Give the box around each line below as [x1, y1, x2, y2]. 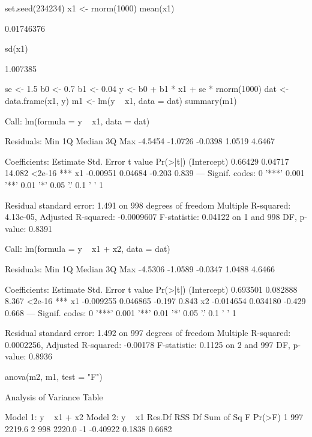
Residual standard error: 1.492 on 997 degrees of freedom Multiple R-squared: [5, 326, 291, 339]
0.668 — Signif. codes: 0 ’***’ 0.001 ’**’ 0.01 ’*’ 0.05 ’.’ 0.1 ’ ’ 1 [5, 306, 236, 319]
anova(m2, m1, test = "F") [5, 370, 103, 383]
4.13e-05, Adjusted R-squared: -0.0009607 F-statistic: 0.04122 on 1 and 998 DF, [5, 210, 297, 223]
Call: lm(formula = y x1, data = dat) [5, 114, 150, 127]
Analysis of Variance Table [5, 390, 103, 403]
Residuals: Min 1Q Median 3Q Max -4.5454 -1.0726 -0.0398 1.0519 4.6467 [5, 135, 275, 147]
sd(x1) [5, 42, 28, 55]
